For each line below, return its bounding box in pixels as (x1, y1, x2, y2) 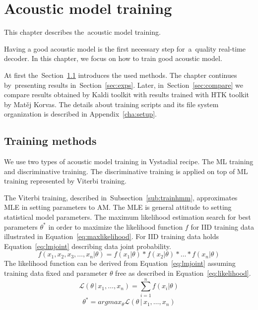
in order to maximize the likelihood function (48, 221, 183, 232)
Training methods (4, 133, 97, 148)
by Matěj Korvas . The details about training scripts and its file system (4, 99, 219, 109)
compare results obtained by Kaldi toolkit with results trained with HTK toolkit (4, 89, 250, 100)
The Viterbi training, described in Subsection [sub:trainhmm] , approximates (4, 192, 238, 202)
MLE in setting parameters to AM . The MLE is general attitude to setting (4, 202, 232, 212)
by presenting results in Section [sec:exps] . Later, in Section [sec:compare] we (4, 79, 243, 90)
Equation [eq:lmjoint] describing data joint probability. (4, 241, 171, 251)
